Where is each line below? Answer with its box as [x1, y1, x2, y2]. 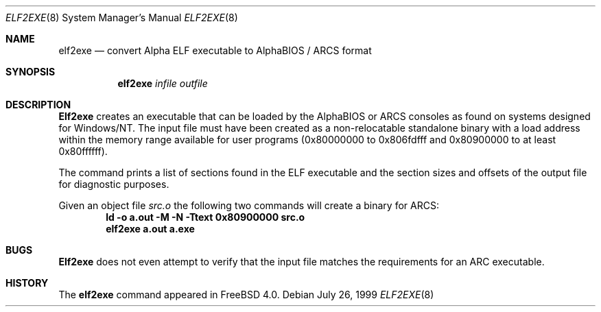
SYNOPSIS [5, 66, 56, 77]
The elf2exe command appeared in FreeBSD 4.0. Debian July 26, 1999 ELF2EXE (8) [58, 289, 434, 300]
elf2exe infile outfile [117, 77, 208, 89]
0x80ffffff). [58, 145, 108, 157]
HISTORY [5, 277, 49, 289]
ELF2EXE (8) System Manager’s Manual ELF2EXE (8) [5, 12, 238, 23]
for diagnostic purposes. [58, 178, 169, 190]
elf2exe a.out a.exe [106, 223, 195, 235]
